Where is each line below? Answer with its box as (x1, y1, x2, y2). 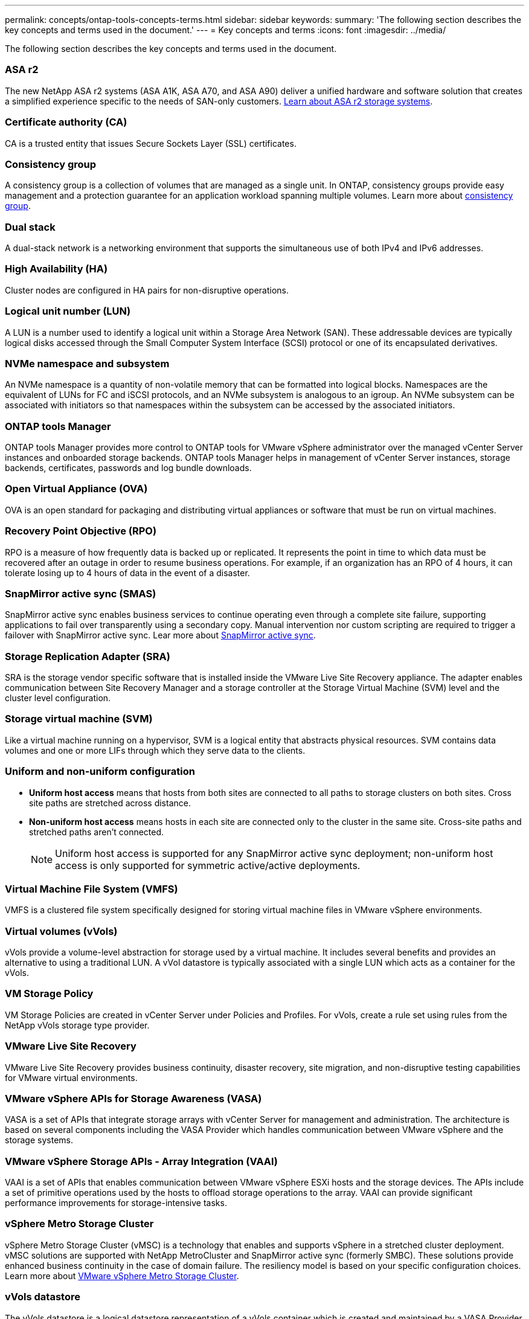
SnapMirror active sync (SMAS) (5, 587, 156, 600)
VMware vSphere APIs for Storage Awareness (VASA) (5, 1092, 262, 1105)
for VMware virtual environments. (5, 1072, 138, 1083)
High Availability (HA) (5, 263, 108, 275)
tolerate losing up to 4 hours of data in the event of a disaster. (5, 567, 250, 578)
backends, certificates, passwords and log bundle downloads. (5, 463, 252, 473)
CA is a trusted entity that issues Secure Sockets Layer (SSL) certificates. (5, 138, 297, 149)
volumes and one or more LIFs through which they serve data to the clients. (5, 745, 306, 756)
